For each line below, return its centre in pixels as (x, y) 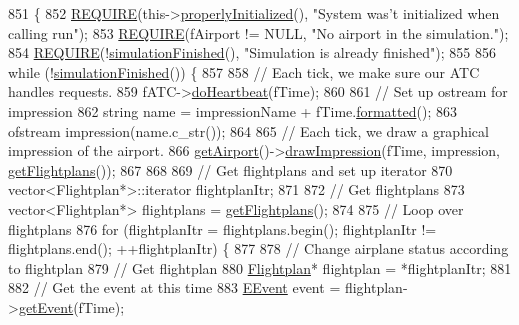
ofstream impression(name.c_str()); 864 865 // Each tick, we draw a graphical (248, 130)
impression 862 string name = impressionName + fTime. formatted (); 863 (232, 110)
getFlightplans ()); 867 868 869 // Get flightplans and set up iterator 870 (230, 169)
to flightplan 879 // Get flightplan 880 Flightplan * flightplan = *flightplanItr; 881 (260, 267)
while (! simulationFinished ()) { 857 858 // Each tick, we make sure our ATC (244, 71)
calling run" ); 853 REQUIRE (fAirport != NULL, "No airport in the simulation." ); (258, 32)
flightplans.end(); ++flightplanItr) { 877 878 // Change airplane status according (258, 248)
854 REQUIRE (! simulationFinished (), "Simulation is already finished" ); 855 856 (252, 52)
